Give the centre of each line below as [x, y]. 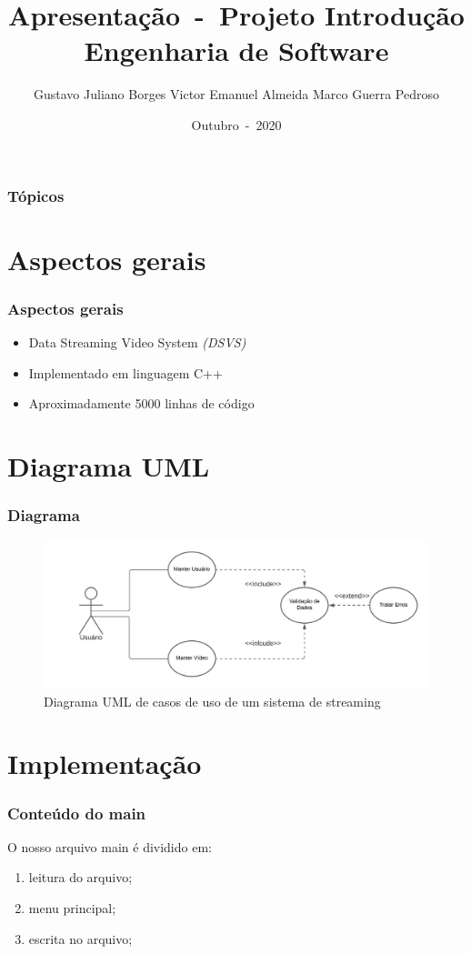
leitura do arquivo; [80, 877]
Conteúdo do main [77, 813]
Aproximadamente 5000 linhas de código [141, 403]
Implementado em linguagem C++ [125, 372]
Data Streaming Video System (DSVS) [137, 342]
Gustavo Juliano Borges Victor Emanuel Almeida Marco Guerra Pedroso [236, 94]
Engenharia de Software [236, 50]
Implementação [105, 763]
